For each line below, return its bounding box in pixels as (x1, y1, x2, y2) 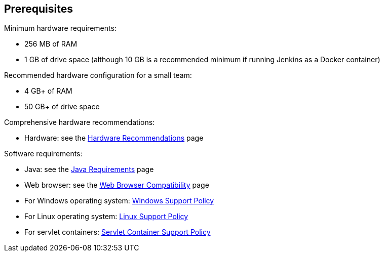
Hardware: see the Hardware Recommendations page (24, 134, 204, 143)
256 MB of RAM (24, 39, 78, 49)
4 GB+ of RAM (24, 87, 72, 96)
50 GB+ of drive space (24, 102, 100, 111)
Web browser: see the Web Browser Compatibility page (24, 181, 209, 190)
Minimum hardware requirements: (4, 24, 117, 33)
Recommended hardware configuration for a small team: (4, 71, 192, 80)
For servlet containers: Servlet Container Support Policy (24, 228, 211, 237)
